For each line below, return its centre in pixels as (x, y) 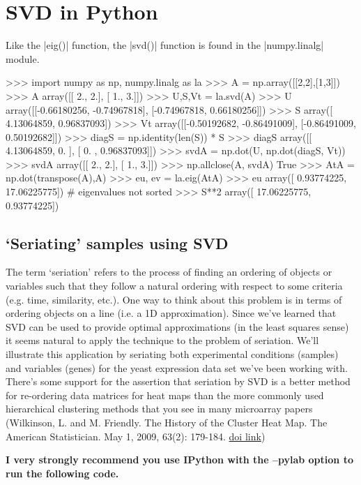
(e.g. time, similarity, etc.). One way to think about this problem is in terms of (174, 299)
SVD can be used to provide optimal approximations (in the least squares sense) (177, 326)
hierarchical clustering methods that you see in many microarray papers (159, 409)
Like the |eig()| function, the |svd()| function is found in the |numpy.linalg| (165, 45)
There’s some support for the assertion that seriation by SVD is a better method (178, 381)
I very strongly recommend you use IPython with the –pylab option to (179, 460)
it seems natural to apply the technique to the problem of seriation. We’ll (162, 340)
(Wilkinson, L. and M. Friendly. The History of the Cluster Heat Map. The (167, 422)
